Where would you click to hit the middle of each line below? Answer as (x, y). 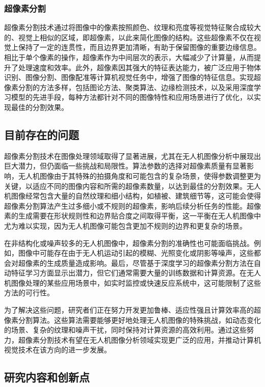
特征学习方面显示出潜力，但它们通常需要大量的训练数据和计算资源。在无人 (136, 273)
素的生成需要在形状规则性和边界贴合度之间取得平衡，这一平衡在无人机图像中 (132, 216)
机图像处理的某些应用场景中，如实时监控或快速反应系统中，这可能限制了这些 (132, 282)
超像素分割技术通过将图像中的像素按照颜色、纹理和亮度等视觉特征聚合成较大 (132, 27)
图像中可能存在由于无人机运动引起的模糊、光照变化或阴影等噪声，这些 (136, 253)
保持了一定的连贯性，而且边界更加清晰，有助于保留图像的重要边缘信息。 (139, 47)
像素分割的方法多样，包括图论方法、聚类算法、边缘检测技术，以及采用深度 (129, 87)
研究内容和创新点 (47, 377)
